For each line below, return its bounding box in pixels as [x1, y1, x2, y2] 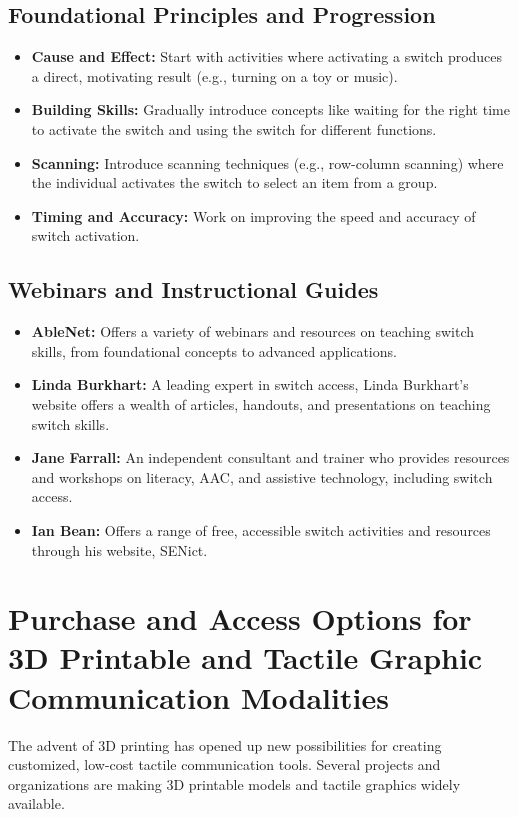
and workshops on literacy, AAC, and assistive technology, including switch [31, 466, 493, 487]
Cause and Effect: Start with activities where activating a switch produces [31, 46, 503, 67]
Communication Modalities [8, 676, 389, 717]
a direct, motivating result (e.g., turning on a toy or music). [31, 65, 398, 86]
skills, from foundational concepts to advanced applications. [31, 340, 397, 361]
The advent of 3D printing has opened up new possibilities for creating [8, 734, 442, 755]
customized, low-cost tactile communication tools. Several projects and [8, 754, 441, 775]
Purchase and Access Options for [8, 598, 472, 639]
